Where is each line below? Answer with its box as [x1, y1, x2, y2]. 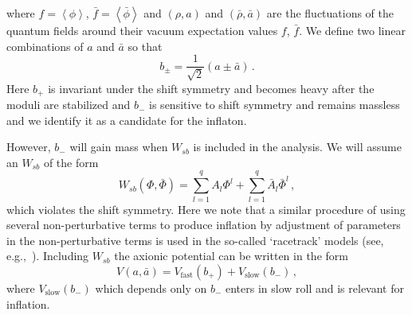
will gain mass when [69, 138, 168, 155]
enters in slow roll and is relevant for [226, 279, 404, 296]
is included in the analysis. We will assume [193, 138, 402, 155]
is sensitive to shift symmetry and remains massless [149, 96, 400, 113]
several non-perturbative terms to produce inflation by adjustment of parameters [6, 216, 401, 233]
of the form [43, 154, 99, 170]
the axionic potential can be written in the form [114, 247, 348, 264]
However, [6, 138, 51, 155]
